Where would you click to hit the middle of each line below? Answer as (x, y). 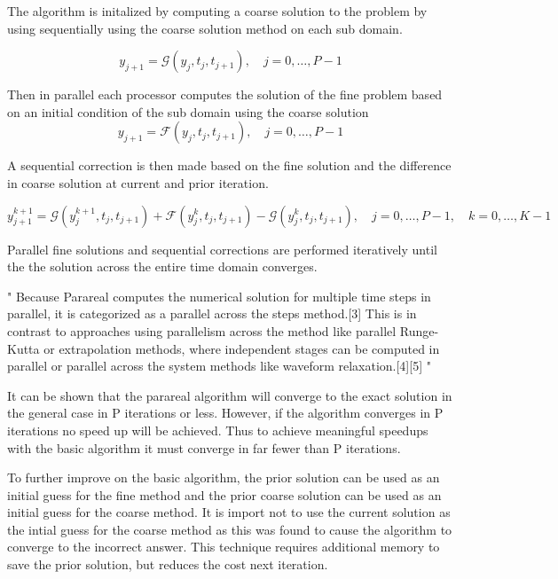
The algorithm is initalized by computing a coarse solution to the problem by (217, 11)
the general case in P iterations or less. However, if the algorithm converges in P (225, 413)
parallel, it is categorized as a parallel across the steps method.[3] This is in (212, 313)
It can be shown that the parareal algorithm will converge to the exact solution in (230, 395)
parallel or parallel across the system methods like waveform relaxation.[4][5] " (219, 366)
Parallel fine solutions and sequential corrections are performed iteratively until (222, 249)
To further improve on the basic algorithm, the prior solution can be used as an (224, 477)
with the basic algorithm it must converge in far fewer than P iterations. (204, 447)
